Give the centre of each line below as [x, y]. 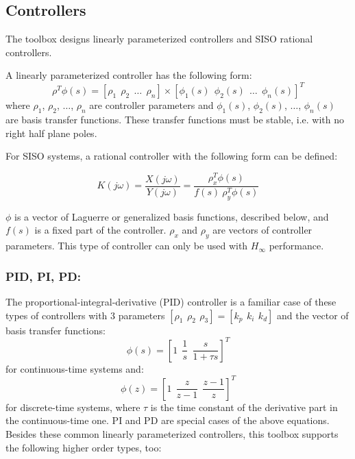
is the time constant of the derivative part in [244, 407]
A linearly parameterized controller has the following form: [129, 75]
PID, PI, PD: [43, 276]
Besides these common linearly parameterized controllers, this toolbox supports [172, 433]
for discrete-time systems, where [73, 407]
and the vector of [313, 315]
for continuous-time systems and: [75, 368]
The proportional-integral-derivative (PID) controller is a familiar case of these [171, 301]
